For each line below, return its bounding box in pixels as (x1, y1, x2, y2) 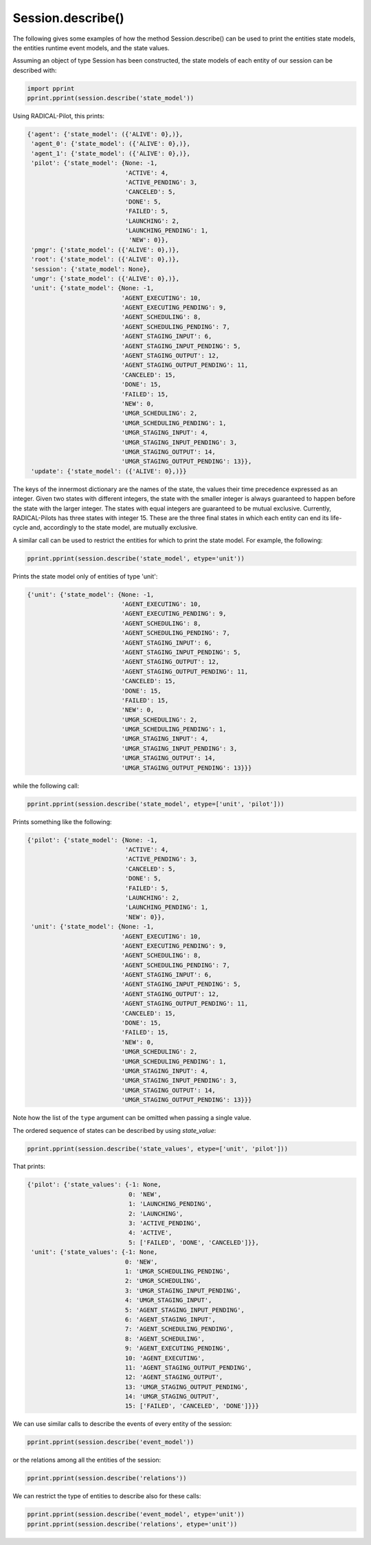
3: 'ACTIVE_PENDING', (128, 1220, 202, 1227)
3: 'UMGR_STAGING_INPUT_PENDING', (124, 1286, 241, 1295)
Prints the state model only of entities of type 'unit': (12, 572, 158, 581)
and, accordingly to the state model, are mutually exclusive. (29, 523, 199, 532)
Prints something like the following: (12, 817, 113, 825)
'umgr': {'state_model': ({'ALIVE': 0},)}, (31, 274, 180, 282)
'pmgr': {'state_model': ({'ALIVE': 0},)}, (31, 246, 180, 254)
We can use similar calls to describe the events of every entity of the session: (12, 1420, 232, 1428)
